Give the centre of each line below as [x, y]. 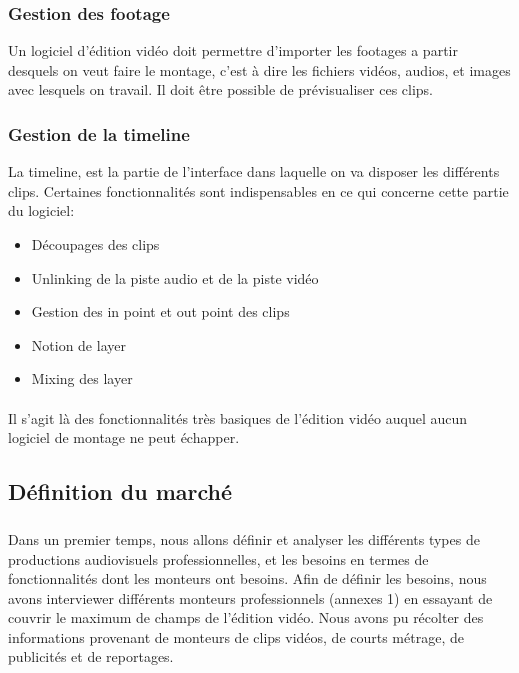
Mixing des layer [82, 378]
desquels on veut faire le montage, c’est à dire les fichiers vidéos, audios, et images [259, 69]
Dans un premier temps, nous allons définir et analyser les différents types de [244, 538]
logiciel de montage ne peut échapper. [124, 437]
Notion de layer [78, 344]
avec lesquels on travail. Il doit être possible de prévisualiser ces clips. [220, 89]
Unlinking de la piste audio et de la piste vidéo [175, 277]
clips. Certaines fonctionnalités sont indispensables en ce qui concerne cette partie [258, 190]
